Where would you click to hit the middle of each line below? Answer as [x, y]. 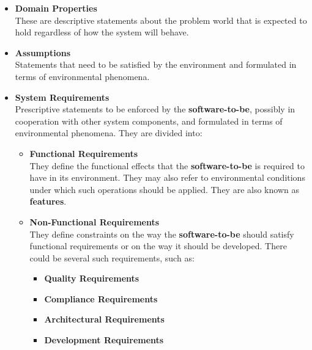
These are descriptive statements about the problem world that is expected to [161, 20]
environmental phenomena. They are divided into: [109, 133]
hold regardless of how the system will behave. [102, 32]
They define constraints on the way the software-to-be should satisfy [162, 234]
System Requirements [62, 97]
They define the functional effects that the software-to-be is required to [167, 165]
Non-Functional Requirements [95, 221]
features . [48, 201]
